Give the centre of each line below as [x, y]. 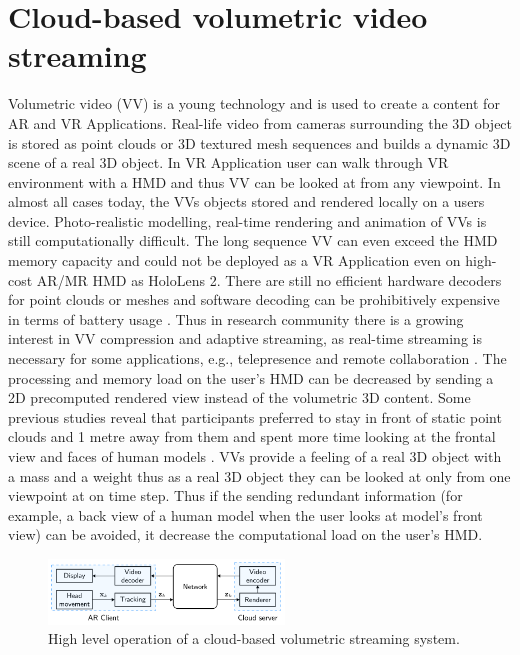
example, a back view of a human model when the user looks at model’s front [245, 514]
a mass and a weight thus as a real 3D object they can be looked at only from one [259, 475]
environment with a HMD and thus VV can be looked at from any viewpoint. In [254, 181]
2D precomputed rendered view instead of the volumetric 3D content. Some [239, 397]
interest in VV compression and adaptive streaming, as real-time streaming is [245, 338]
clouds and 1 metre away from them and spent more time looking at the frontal [252, 436]
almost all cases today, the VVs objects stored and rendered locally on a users [246, 201]
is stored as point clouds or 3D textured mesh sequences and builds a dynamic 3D [259, 142]
